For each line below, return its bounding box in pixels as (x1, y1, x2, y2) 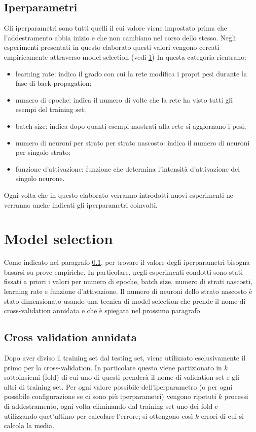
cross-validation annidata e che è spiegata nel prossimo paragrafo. (4, 305, 202, 316)
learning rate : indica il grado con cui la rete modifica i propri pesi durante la (15, 68, 247, 78)
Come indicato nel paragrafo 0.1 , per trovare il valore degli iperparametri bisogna (4, 257, 250, 267)
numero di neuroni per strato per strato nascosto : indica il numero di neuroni (15, 137, 250, 147)
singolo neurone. (15, 173, 65, 183)
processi (224, 391, 248, 401)
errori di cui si (201, 410, 244, 421)
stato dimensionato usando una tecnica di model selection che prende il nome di (4, 295, 246, 306)
